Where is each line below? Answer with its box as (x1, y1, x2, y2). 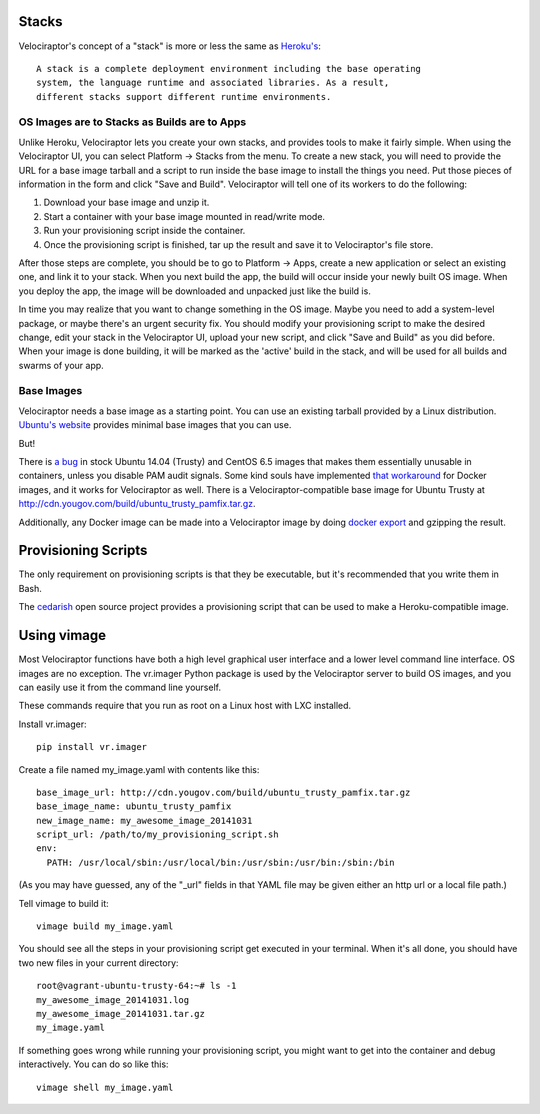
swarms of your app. (18, 359, 104, 371)
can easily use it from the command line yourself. (18, 681, 222, 693)
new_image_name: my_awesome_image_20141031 (36, 815, 253, 826)
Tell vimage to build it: (18, 897, 109, 909)
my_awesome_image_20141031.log (36, 994, 190, 1005)
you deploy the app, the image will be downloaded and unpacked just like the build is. (18, 285, 372, 297)
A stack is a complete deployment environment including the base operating (36, 63, 422, 74)
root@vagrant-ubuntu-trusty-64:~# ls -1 (36, 980, 237, 992)
